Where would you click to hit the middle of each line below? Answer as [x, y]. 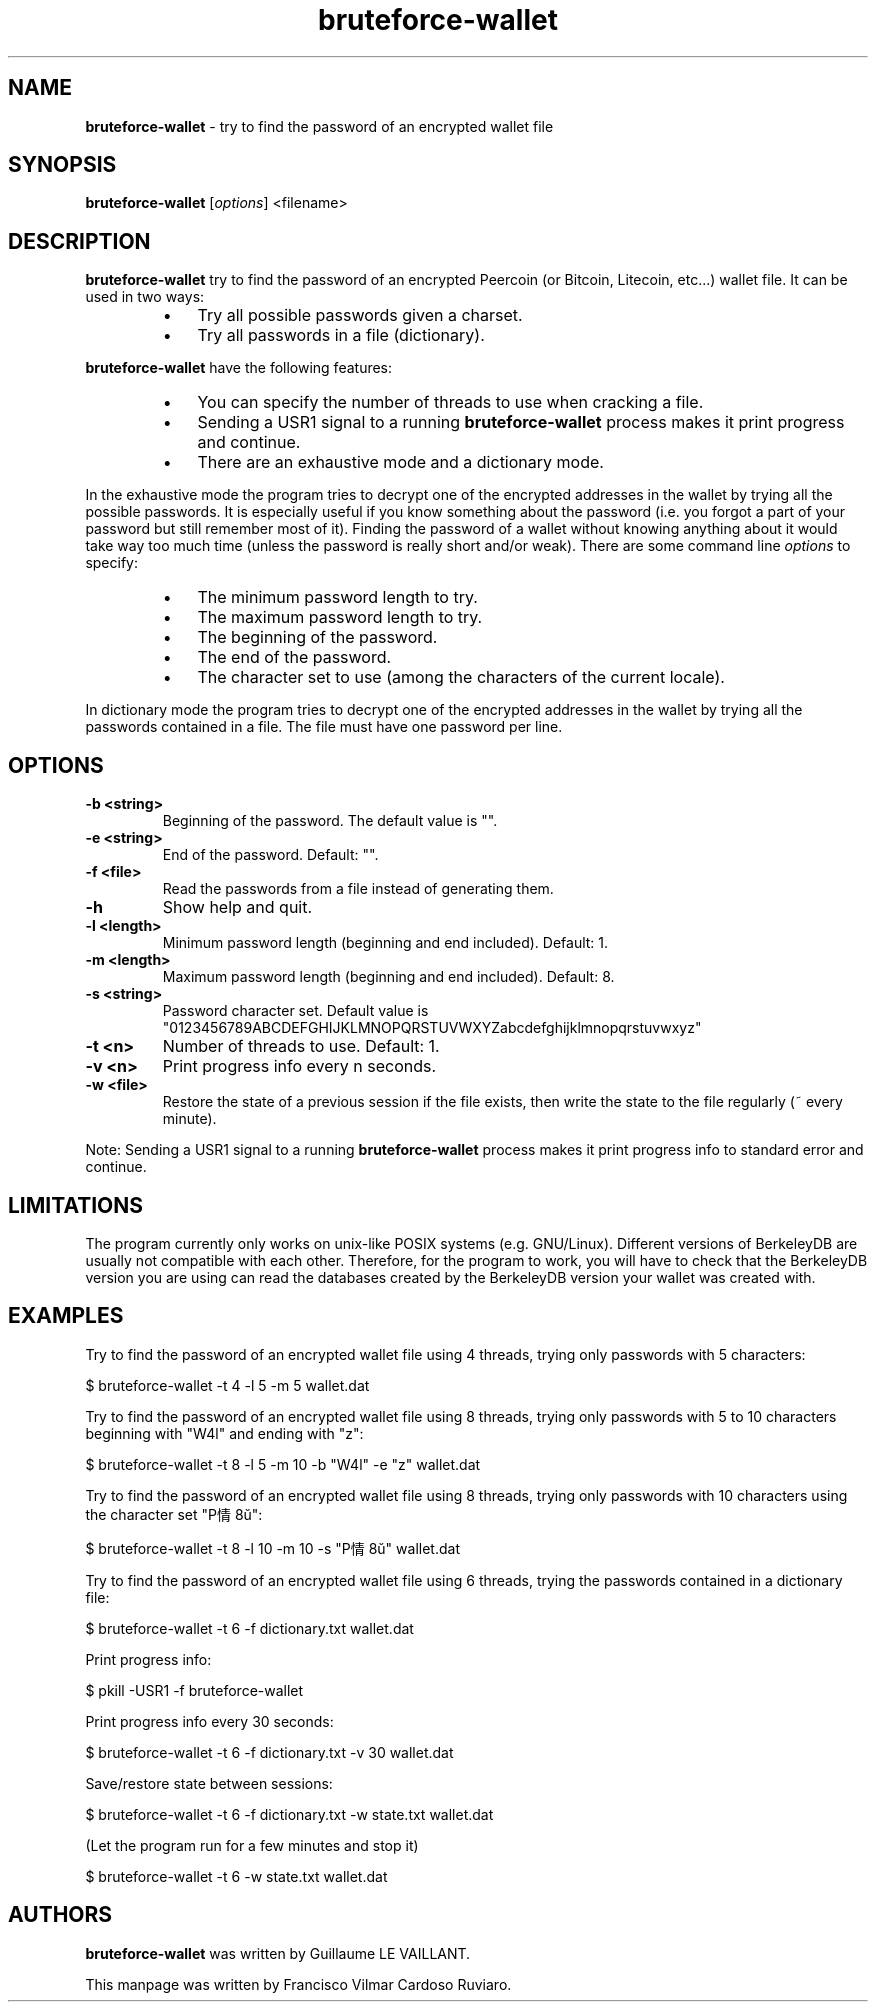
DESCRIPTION [79, 241]
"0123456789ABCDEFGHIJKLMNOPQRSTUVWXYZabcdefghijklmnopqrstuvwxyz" [432, 1028]
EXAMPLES [66, 1316]
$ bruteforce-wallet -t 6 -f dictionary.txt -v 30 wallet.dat [269, 1752]
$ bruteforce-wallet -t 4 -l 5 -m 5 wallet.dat [227, 1385]
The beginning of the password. [317, 637]
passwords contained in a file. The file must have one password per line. [324, 727]
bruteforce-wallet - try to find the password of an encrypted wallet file [319, 126]
